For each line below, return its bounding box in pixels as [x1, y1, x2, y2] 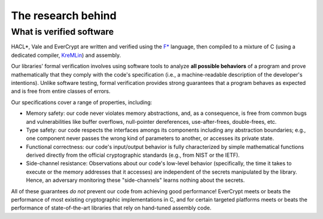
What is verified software [11, 26, 114, 37]
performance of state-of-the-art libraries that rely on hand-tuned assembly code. [11, 204, 212, 212]
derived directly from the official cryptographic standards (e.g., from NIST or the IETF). [26, 151, 240, 159]
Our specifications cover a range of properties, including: [11, 99, 153, 106]
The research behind [11, 9, 117, 22]
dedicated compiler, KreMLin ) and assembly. [11, 51, 121, 59]
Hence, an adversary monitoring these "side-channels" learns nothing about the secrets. [26, 177, 245, 184]
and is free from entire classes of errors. [11, 87, 111, 95]
